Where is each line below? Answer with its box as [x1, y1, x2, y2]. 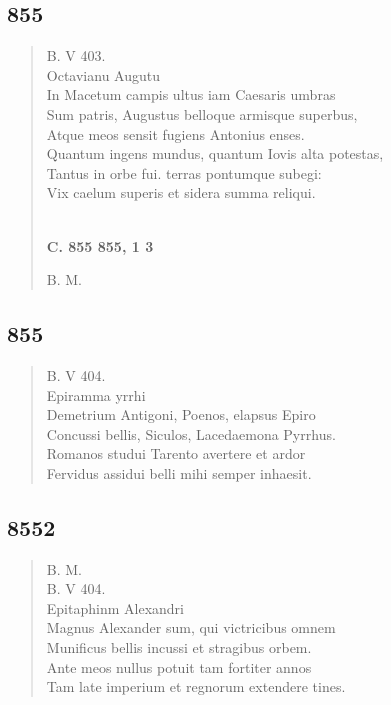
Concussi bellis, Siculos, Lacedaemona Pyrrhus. [46, 423, 336, 444]
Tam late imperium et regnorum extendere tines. [46, 676, 346, 697]
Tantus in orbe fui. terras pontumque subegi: [46, 162, 322, 183]
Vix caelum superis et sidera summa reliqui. [46, 182, 316, 203]
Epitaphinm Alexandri [46, 597, 184, 618]
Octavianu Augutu [46, 64, 160, 85]
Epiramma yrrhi [46, 384, 146, 405]
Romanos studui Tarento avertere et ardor [46, 443, 306, 464]
